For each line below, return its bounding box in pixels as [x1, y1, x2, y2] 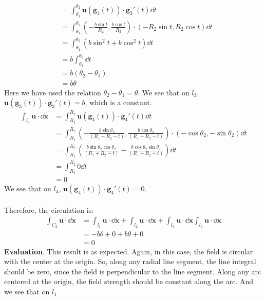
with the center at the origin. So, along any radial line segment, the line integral [4, 256, 256, 267]
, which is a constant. [85, 97, 152, 108]
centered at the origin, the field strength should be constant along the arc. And [4, 276, 253, 287]
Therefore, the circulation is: [4, 204, 94, 215]
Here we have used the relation [4, 87, 101, 97]
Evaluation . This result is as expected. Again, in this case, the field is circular [4, 246, 253, 256]
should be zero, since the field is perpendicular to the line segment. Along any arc [4, 266, 261, 276]
